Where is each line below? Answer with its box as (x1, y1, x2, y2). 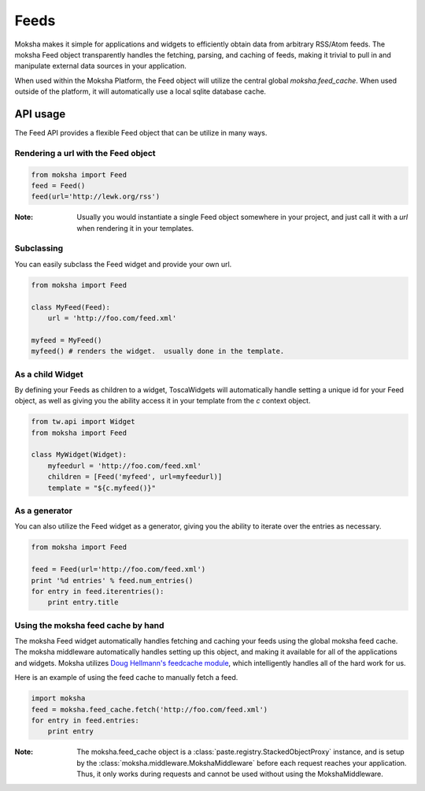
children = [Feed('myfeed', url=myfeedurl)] (47, 473, 223, 481)
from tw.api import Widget (31, 418, 135, 426)
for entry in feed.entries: (31, 715, 139, 725)
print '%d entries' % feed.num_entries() (31, 576, 194, 585)
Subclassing (14, 243, 64, 254)
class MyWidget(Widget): (31, 450, 128, 459)
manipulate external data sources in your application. (14, 61, 187, 71)
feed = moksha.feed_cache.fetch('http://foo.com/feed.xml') (31, 705, 268, 714)
